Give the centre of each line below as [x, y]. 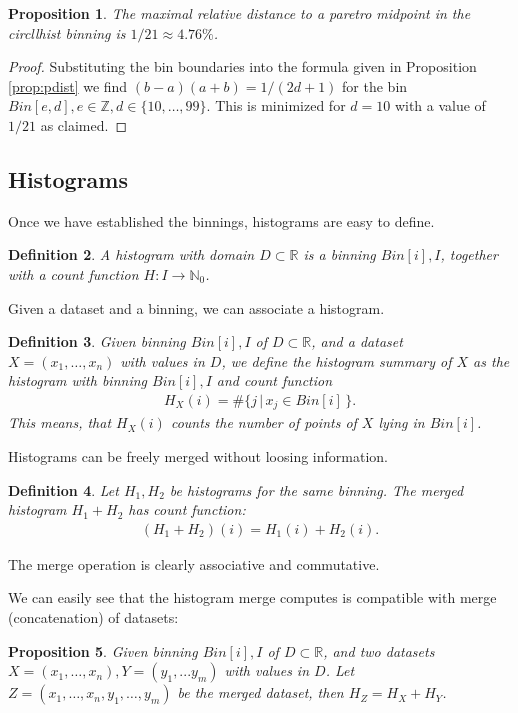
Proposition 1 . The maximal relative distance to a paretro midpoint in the [239, 13]
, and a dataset [357, 341]
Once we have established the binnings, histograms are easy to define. [221, 220]
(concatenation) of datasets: [93, 617]
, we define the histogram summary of [336, 360]
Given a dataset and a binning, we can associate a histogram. [196, 307]
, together [469, 254]
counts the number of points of [263, 422]
